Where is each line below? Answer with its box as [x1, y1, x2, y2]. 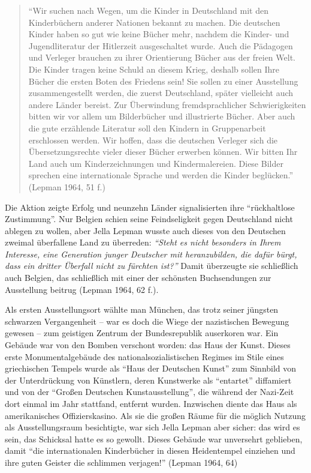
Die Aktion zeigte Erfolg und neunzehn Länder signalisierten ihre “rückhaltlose [5, 200, 295, 213]
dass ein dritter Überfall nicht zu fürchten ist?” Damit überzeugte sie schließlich [5, 259, 298, 272]
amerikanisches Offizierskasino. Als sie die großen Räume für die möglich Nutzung [5, 409, 306, 421]
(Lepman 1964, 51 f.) [28, 180, 105, 193]
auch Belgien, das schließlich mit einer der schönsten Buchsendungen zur [5, 271, 271, 284]
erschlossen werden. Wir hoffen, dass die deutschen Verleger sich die [28, 133, 278, 146]
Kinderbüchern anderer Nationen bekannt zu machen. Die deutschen [28, 16, 280, 28]
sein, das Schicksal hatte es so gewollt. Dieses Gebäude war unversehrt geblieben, [5, 432, 303, 445]
